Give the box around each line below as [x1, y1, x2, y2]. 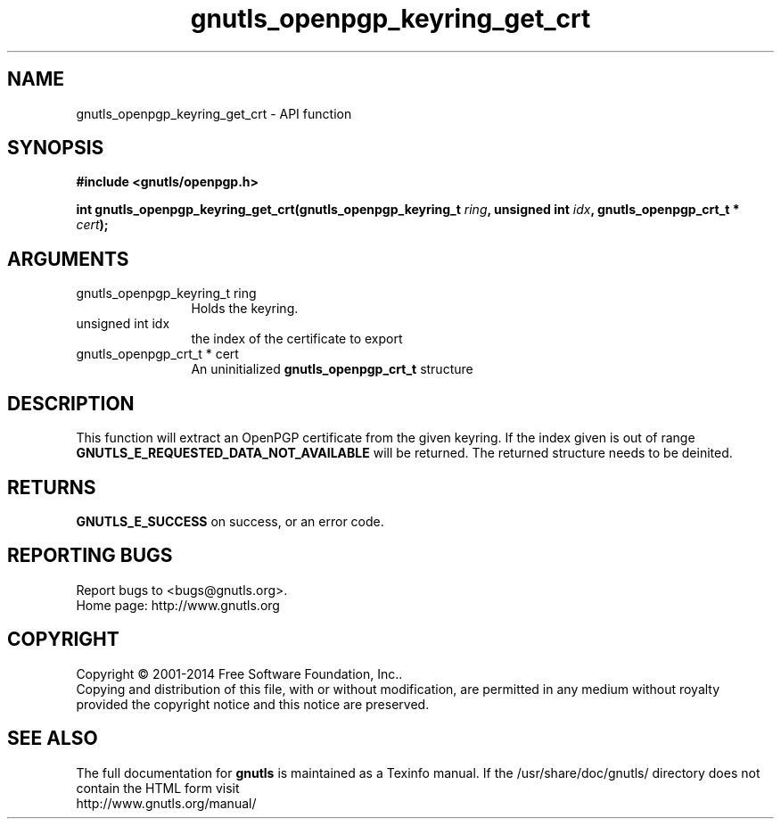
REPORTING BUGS [7, 544, 173, 567]
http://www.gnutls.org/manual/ [76, 795, 257, 811]
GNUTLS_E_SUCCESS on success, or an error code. [76, 513, 384, 529]
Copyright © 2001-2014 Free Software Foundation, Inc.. [76, 665, 403, 681]
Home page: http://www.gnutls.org [76, 597, 280, 613]
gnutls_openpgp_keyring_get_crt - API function [76, 105, 352, 121]
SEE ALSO [7, 727, 98, 750]
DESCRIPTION [7, 392, 135, 415]
